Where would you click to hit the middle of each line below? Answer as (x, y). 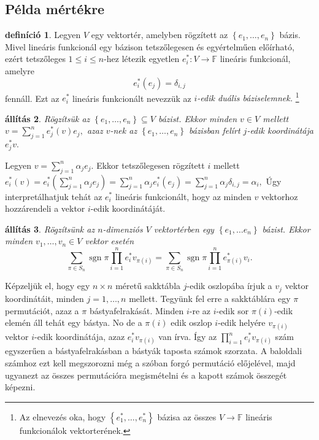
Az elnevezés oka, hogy (63, 416)
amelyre (20, 70)
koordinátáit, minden (44, 298)
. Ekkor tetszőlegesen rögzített (148, 165)
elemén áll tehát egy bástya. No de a (74, 322)
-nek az (124, 130)
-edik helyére (242, 322)
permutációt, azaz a (42, 310)
